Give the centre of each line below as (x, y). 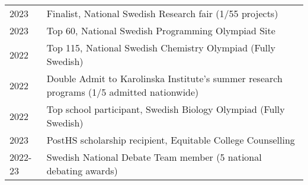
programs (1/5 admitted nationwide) (123, 92)
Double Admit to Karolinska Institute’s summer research (164, 78)
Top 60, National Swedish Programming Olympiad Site (161, 30)
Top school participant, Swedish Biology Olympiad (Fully (166, 109)
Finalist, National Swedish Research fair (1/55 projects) (162, 13)
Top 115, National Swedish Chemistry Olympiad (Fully (161, 48)
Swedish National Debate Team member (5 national (154, 157)
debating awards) (82, 171)
